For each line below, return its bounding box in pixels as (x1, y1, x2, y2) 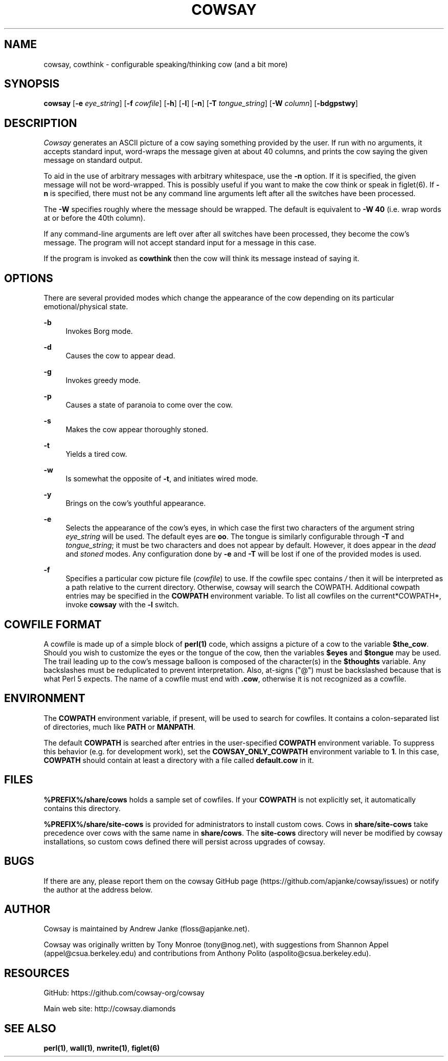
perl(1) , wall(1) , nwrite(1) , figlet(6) (43, 1044, 160, 1053)
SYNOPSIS (4, 77, 60, 91)
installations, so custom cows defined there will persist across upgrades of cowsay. (43, 837, 325, 846)
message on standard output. (43, 156, 143, 165)
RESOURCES (4, 966, 70, 980)
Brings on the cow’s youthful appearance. (65, 499, 206, 508)
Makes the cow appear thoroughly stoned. (65, 425, 208, 434)
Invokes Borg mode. (65, 327, 133, 336)
